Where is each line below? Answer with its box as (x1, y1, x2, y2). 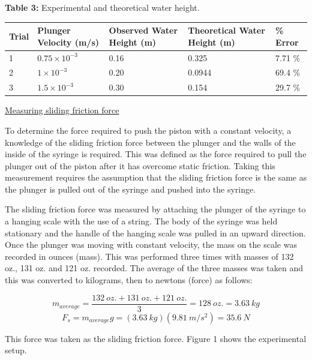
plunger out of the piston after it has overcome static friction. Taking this (5, 159, 275, 172)
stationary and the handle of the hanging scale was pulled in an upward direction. (5, 226, 306, 239)
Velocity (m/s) (37, 35, 100, 48)
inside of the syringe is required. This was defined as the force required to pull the (5, 148, 307, 160)
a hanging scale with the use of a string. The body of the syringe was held (5, 215, 278, 227)
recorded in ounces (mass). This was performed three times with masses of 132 (5, 250, 294, 262)
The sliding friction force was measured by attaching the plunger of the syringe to (5, 203, 306, 215)
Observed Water (109, 24, 178, 37)
